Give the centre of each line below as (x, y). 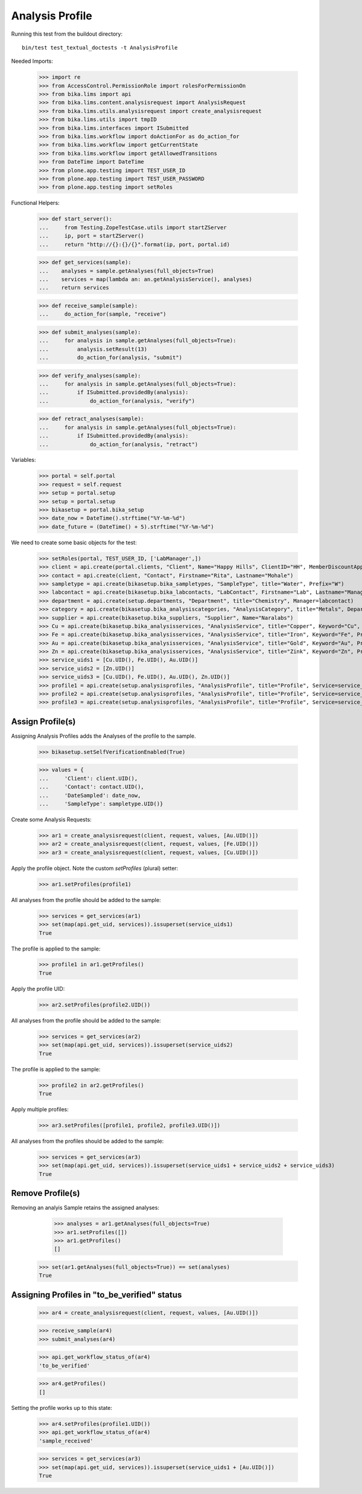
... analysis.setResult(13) (93, 349)
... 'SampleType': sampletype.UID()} (101, 804)
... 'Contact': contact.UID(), (91, 787)
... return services (74, 288)
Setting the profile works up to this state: (62, 1408)
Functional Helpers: (35, 203)
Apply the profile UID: (38, 989)
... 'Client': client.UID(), (88, 778)
